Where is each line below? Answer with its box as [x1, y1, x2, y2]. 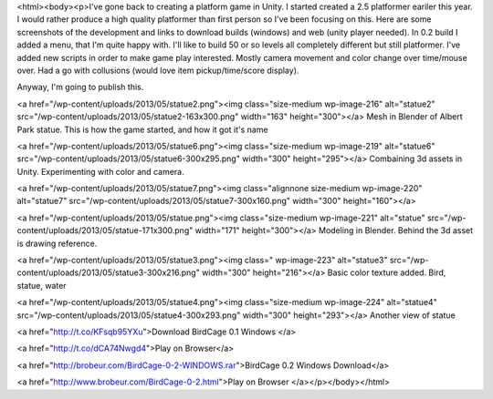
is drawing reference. [16, 238, 98, 249]
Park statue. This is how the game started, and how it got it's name [16, 124, 268, 135]
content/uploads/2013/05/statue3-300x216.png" [16, 267, 200, 278]
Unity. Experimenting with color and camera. [16, 166, 184, 177]
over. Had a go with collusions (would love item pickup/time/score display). [16, 65, 299, 76]
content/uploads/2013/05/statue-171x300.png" [16, 225, 194, 236]
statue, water [16, 280, 68, 291]
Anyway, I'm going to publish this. [16, 82, 144, 93]
